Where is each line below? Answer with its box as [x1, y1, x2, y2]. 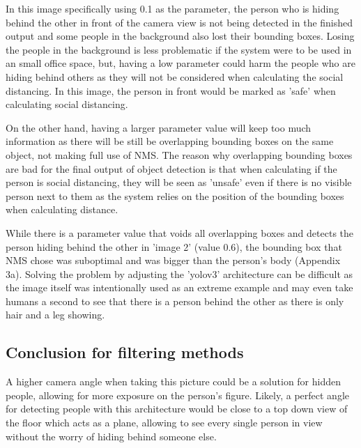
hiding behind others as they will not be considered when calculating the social [6, 69, 344, 84]
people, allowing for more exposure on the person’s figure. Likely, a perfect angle [6, 387, 350, 402]
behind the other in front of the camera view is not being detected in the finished [6, 15, 353, 29]
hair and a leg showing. [6, 307, 105, 322]
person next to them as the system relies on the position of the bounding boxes [6, 188, 344, 203]
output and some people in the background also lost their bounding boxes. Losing [6, 29, 355, 43]
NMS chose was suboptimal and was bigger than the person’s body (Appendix [6, 253, 341, 268]
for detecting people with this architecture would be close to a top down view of [6, 401, 348, 416]
